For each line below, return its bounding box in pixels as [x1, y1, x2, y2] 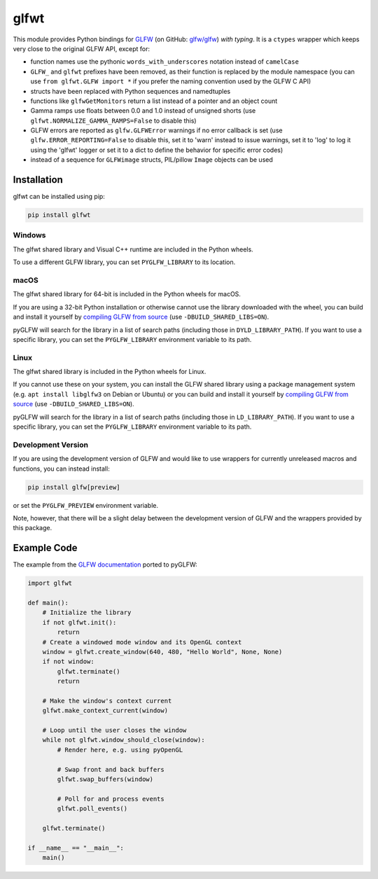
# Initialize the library [42, 609, 132, 616]
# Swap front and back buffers [57, 766, 164, 773]
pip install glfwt [27, 211, 91, 219]
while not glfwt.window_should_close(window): [42, 736, 206, 744]
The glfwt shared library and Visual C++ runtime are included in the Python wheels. [13, 245, 253, 254]
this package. [13, 524, 52, 532]
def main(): [27, 599, 69, 607]
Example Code [13, 542, 78, 554]
